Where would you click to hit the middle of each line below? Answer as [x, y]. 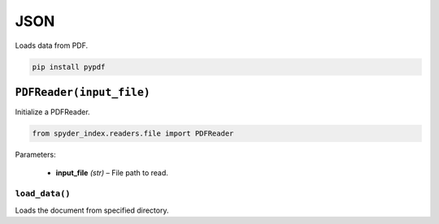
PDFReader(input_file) [83, 92]
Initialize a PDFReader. [52, 112]
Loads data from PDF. [52, 45]
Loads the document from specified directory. [92, 210]
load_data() [43, 194]
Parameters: [35, 155]
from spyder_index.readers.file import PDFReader [133, 134]
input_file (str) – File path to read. [112, 173]
